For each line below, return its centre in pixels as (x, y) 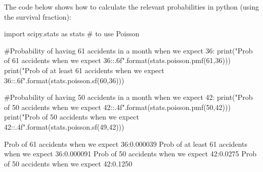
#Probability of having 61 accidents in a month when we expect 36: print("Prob (128, 50)
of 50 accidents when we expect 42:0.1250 (68, 163)
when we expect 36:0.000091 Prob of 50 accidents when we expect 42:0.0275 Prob (130, 154)
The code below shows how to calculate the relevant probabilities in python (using (131, 7)
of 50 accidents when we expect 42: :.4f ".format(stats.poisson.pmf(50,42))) (117, 107)
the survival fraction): (38, 16)
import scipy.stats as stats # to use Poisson (72, 34)
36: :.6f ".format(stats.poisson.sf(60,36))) (64, 80)
